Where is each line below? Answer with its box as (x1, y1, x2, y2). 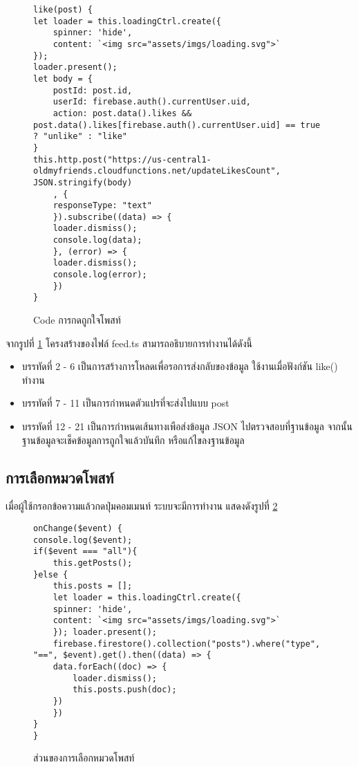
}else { (33, 569, 68, 580)
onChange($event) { (33, 524, 122, 534)
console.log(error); (53, 270, 147, 280)
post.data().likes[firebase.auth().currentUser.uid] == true (33, 120, 321, 130)
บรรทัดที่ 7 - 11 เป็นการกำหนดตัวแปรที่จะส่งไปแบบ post (21, 396, 229, 410)
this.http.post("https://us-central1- (33, 154, 211, 165)
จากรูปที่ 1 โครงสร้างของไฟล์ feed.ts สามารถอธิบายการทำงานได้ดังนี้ (6, 335, 252, 350)
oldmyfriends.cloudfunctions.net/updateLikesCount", (33, 166, 281, 176)
